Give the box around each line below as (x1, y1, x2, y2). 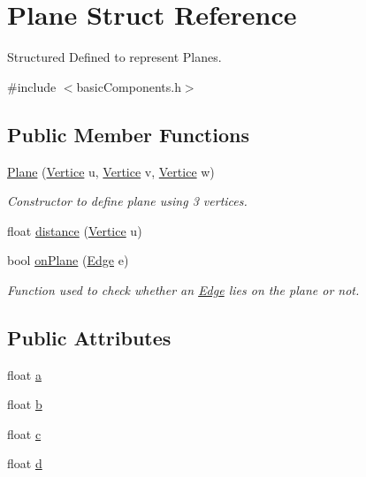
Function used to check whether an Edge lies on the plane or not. (7, 280, 360, 299)
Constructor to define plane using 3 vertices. (7, 192, 248, 210)
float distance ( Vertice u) (7, 221, 142, 239)
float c (7, 424, 42, 443)
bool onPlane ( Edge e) (7, 251, 129, 269)
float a (7, 365, 42, 383)
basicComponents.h (76, 77, 181, 95)
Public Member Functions (7, 120, 249, 148)
